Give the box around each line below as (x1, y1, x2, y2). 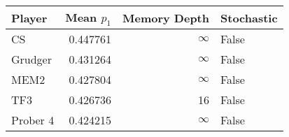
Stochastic (220, 9, 278, 26)
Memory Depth (122, 9, 209, 26)
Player (11, 9, 48, 26)
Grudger (11, 51, 52, 68)
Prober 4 (11, 112, 55, 129)
